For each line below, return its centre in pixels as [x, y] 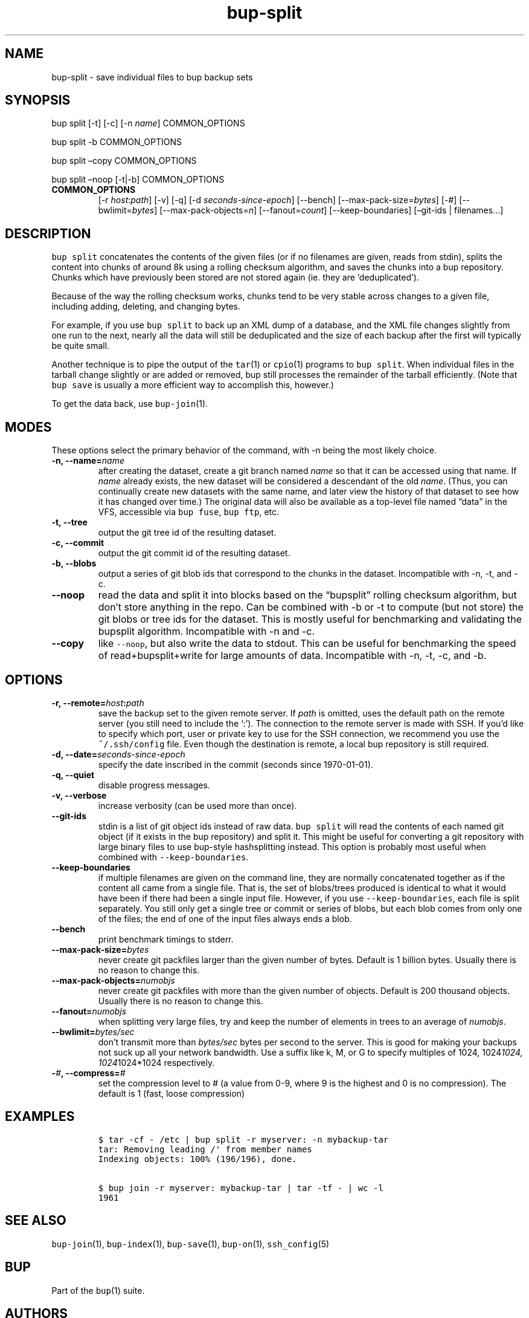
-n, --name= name [88, 461]
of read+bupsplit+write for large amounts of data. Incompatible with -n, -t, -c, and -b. [292, 656]
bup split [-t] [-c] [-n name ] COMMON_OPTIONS [148, 123]
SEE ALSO [36, 1221]
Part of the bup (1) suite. [98, 1290]
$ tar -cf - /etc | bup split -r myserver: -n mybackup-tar [243, 1139]
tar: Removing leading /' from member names [205, 1149]
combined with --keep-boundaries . [173, 857]
